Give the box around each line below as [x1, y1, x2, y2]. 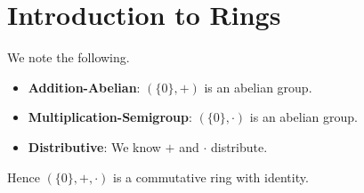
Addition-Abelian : [28, 77, 141, 96]
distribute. [210, 137, 268, 156]
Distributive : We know [28, 137, 161, 156]
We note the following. [7, 48, 130, 67]
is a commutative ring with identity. [113, 167, 309, 186]
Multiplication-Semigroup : [28, 108, 192, 126]
